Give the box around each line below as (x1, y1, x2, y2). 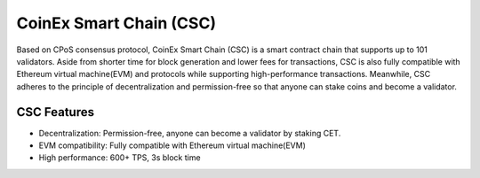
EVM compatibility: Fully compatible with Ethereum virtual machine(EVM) (38, 140, 306, 151)
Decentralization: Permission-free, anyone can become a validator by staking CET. (38, 128, 341, 138)
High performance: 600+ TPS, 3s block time (38, 152, 201, 163)
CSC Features (16, 104, 95, 120)
